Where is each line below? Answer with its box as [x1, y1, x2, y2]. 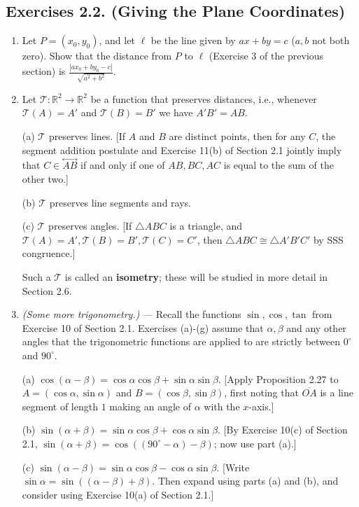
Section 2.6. [22, 283, 72, 298]
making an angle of [109, 398, 191, 413]
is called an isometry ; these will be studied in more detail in [64, 269, 328, 284]
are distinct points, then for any [169, 129, 306, 143]
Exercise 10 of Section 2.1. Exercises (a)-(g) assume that [22, 320, 264, 335]
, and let [99, 33, 135, 48]
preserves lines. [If [48, 129, 126, 143]
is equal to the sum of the [223, 158, 334, 172]
